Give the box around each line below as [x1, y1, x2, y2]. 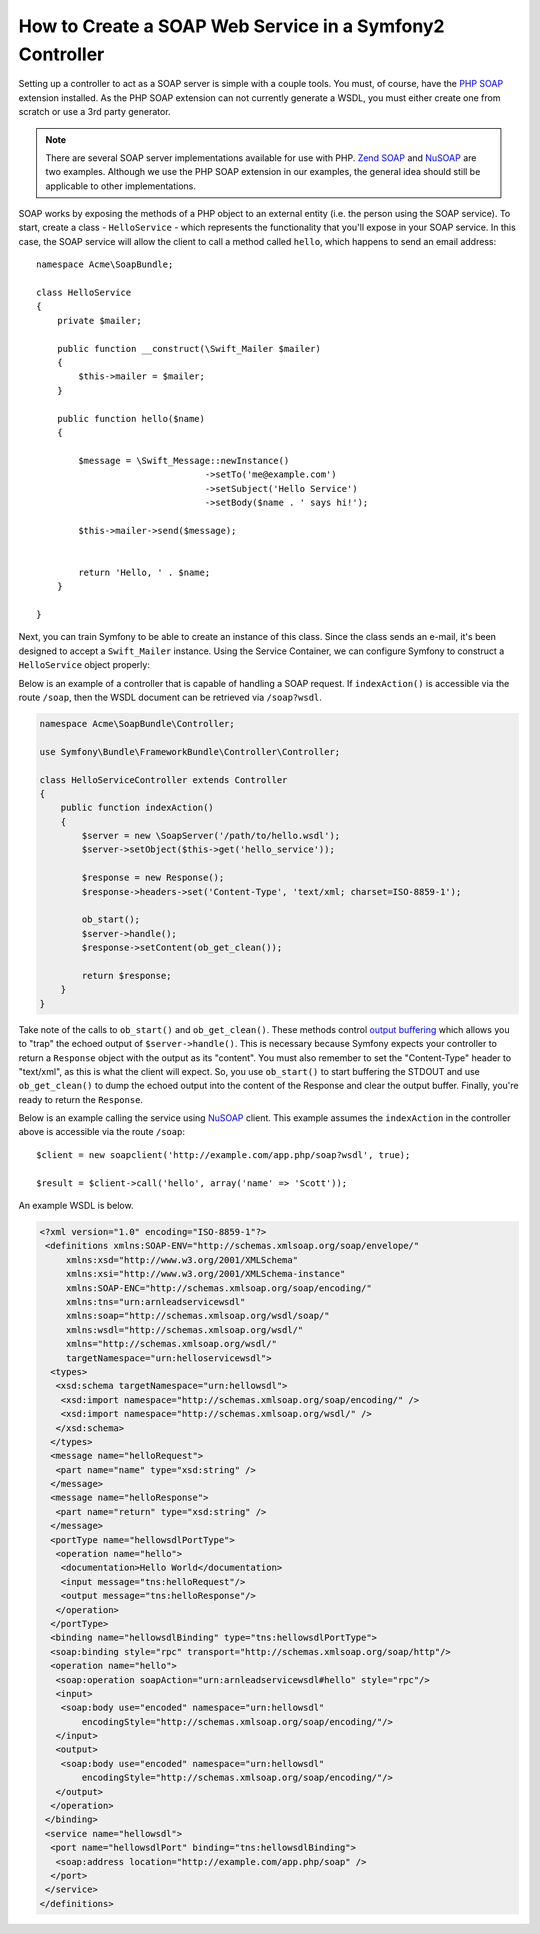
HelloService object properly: [18, 659, 150, 671]
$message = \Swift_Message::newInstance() [78, 455, 290, 466]
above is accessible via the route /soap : [18, 1126, 185, 1138]
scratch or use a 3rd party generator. [18, 106, 171, 118]
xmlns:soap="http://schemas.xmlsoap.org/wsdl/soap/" [65, 1310, 330, 1322]
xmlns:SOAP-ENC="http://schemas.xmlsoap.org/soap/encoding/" [65, 1282, 372, 1294]
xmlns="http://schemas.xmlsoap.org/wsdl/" [65, 1338, 277, 1350]
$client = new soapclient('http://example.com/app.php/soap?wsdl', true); [36, 1149, 411, 1160]
